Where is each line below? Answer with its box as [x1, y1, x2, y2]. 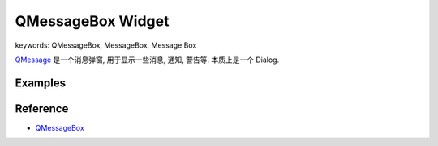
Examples [15, 76, 67, 90]
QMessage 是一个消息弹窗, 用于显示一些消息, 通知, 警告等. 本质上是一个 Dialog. [15, 55, 280, 65]
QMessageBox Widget [15, 12, 170, 30]
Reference [15, 102, 69, 115]
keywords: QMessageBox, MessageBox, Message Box [15, 40, 197, 50]
